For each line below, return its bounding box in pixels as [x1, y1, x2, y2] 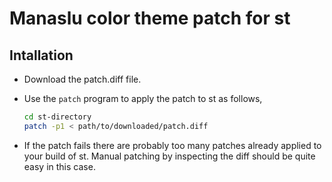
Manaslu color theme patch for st [9, 7, 291, 30]
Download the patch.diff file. [23, 73, 142, 85]
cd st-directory [23, 112, 92, 122]
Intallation [9, 47, 74, 64]
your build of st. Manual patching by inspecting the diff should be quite [23, 150, 316, 162]
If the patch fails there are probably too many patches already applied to [23, 139, 322, 151]
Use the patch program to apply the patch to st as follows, [23, 93, 263, 104]
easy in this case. [23, 160, 96, 172]
